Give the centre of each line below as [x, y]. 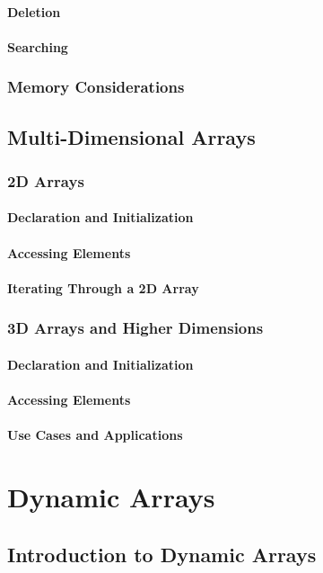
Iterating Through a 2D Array [103, 287]
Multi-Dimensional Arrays [131, 136]
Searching [38, 46]
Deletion [34, 11]
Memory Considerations [96, 87]
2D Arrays [46, 180]
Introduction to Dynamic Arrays [162, 554]
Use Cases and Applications [95, 435]
